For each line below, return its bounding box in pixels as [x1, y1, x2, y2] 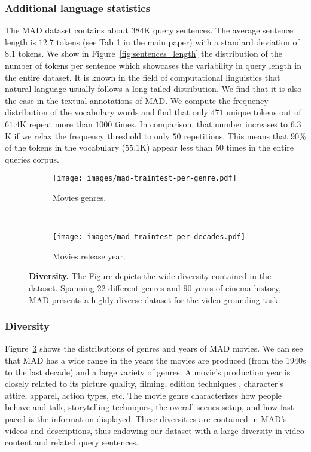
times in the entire [226, 141, 294, 154]
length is [5, 35, 36, 48]
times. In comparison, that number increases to [115, 117, 288, 130]
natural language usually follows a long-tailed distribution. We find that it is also [5, 83, 302, 95]
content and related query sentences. [5, 436, 139, 448]
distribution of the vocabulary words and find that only [5, 106, 208, 118]
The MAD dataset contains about [5, 24, 129, 36]
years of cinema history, [194, 282, 281, 294]
